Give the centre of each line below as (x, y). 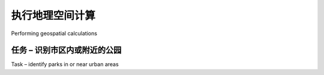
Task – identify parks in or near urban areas (65, 64)
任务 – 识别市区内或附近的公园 (66, 50)
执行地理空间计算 (53, 15)
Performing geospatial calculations (54, 33)
